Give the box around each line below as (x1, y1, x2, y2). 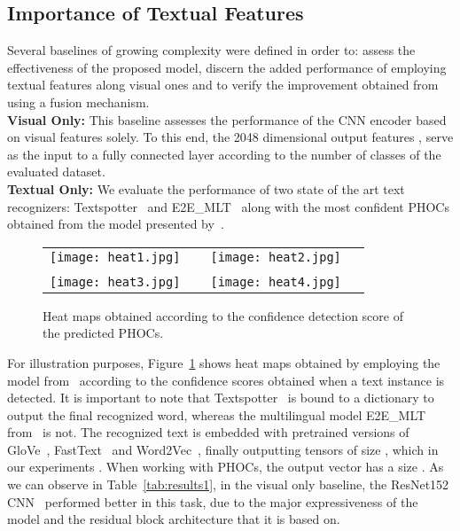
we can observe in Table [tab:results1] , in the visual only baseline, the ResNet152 (7, 475, 449, 494)
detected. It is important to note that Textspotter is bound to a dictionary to (7, 388, 434, 407)
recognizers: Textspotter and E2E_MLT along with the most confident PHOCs (7, 197, 449, 215)
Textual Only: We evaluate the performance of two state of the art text (7, 179, 405, 198)
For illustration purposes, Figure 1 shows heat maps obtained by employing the (7, 353, 441, 371)
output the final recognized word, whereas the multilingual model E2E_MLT (7, 405, 426, 424)
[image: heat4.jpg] (210, 274, 341, 289)
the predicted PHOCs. (43, 324, 164, 342)
